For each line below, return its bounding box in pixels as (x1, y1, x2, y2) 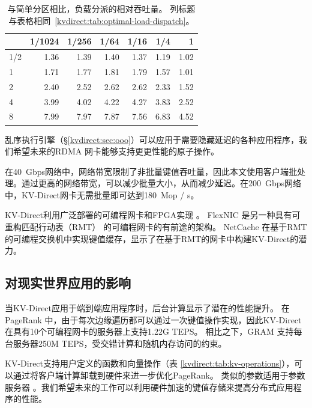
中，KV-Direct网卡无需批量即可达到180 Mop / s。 (5, 188, 199, 201)
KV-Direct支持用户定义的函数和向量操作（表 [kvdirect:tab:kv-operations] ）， (5, 357, 295, 370)
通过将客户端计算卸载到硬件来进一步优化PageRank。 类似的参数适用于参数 (13, 369, 305, 382)
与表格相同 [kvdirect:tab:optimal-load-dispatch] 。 (8, 14, 194, 26)
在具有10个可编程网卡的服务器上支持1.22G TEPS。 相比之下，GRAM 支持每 (5, 325, 302, 338)
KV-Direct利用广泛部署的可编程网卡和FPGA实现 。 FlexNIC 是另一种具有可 (5, 209, 301, 221)
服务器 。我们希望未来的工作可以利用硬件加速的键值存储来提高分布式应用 (5, 380, 293, 393)
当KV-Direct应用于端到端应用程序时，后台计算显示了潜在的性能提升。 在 (5, 302, 290, 314)
